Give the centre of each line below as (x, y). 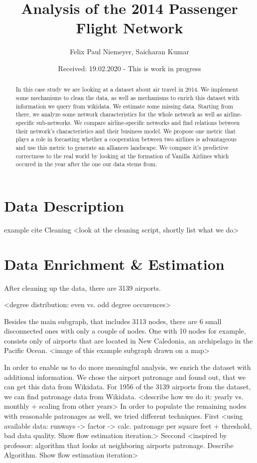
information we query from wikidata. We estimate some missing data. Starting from (124, 106)
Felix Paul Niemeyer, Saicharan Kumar (129, 52)
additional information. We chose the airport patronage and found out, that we (125, 377)
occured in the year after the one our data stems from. (86, 164)
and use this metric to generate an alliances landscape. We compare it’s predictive (122, 147)
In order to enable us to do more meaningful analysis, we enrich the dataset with (128, 367)
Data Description (64, 205)
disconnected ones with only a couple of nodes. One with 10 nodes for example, (125, 331)
